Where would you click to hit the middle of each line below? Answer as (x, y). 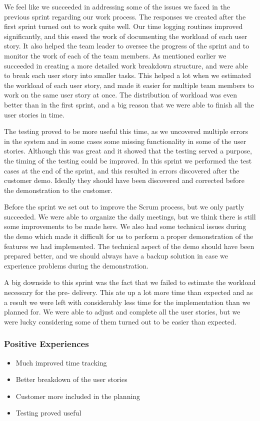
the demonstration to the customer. (58, 190)
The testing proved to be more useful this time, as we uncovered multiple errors (126, 131)
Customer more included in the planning (78, 396)
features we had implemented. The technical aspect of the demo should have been (129, 246)
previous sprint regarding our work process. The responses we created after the (125, 16)
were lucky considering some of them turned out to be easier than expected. (120, 321)
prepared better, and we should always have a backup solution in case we (116, 256)
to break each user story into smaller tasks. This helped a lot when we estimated (128, 75)
